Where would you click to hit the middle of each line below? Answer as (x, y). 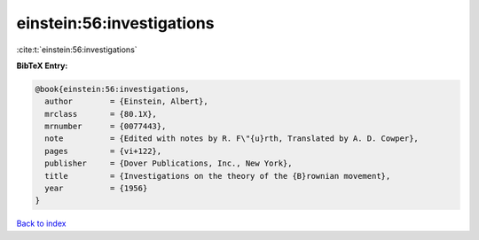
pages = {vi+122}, (103, 151)
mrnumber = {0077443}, (106, 127)
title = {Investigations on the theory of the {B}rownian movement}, (218, 176)
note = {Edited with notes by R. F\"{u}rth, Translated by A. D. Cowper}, (232, 139)
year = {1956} (96, 189)
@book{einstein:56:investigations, (112, 89)
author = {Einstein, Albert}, (126, 101)
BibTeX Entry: (42, 66)
